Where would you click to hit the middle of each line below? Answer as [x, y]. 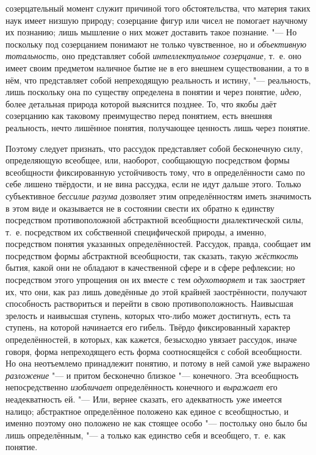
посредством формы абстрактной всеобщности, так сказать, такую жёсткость [152, 255]
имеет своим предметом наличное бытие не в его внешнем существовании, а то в [157, 67]
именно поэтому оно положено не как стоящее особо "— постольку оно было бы [156, 423]
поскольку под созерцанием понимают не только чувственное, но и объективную [156, 44]
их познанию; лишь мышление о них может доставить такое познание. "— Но [151, 32]
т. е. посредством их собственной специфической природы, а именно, [136, 231]
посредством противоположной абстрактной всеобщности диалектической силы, [155, 220]
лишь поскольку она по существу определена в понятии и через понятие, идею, [154, 92]
